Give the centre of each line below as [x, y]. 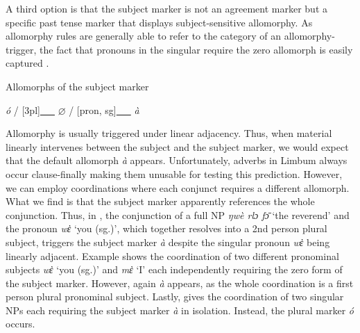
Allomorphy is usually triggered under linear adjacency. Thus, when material [169, 133]
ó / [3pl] [23, 109]
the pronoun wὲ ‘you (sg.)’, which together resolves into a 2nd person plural [166, 228]
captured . [27, 63]
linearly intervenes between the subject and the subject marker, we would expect [177, 146]
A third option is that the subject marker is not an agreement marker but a [167, 8]
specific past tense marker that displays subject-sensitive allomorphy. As [159, 22]
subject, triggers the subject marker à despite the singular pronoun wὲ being [168, 242]
